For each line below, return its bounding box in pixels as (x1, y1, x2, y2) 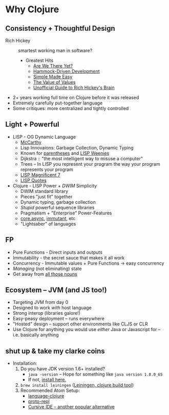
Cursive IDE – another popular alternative (28, 404, 115, 410)
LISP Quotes (20, 177, 47, 183)
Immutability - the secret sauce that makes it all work (12, 254, 124, 260)
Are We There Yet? (33, 63, 73, 69)
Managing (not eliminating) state (12, 265, 82, 272)
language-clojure (28, 393, 65, 399)
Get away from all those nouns (12, 271, 78, 277)
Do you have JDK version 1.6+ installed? (20, 366, 105, 372)
